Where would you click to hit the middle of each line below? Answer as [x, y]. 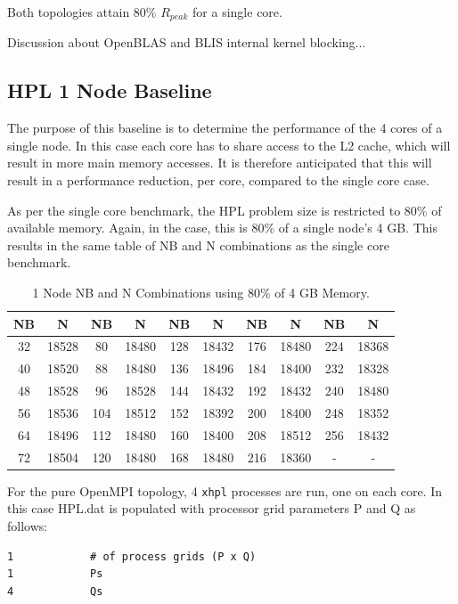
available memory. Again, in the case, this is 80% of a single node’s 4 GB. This [222, 228]
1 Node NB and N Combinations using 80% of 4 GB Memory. [201, 292]
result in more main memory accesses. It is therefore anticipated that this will [220, 163]
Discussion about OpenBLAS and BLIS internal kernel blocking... [187, 42]
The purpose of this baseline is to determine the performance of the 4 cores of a [225, 128]
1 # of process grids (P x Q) [132, 556]
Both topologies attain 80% [82, 12]
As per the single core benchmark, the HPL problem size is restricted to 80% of [225, 210]
